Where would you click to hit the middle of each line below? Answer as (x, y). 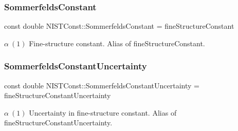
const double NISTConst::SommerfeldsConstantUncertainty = (102, 85)
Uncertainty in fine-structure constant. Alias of (103, 112)
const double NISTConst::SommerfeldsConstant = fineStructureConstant (119, 26)
